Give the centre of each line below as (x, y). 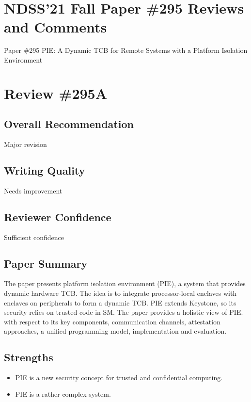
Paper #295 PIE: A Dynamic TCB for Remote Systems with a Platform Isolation (126, 50)
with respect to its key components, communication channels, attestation (112, 321)
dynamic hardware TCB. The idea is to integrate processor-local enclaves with (120, 293)
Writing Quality (45, 170)
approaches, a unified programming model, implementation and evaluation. (115, 331)
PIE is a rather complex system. (63, 394)
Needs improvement (33, 190)
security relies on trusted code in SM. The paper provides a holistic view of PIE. (124, 312)
